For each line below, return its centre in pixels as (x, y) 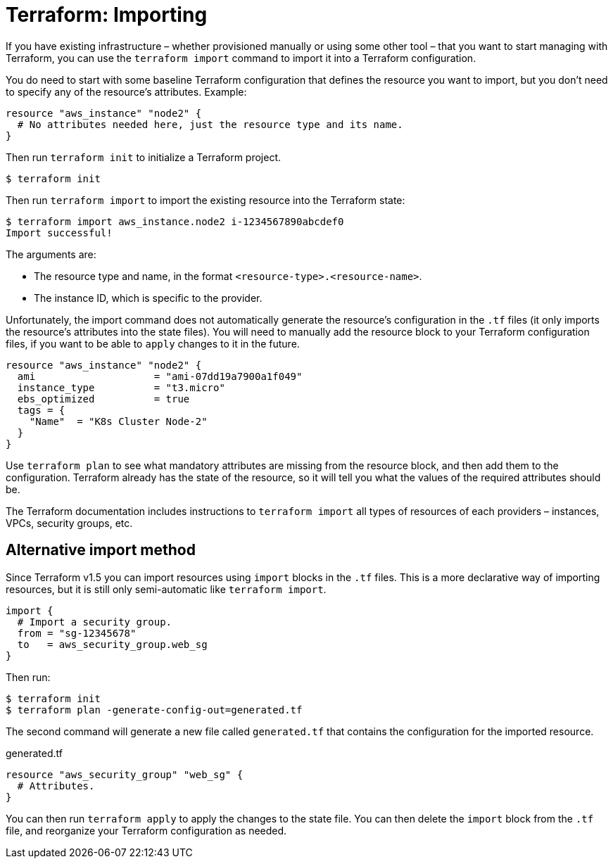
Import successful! (59, 233)
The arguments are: (51, 254)
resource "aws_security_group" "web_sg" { (125, 774)
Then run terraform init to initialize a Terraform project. (144, 157)
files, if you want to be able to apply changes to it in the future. (153, 343)
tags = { (41, 410)
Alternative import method (101, 550)
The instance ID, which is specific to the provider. (148, 298)
